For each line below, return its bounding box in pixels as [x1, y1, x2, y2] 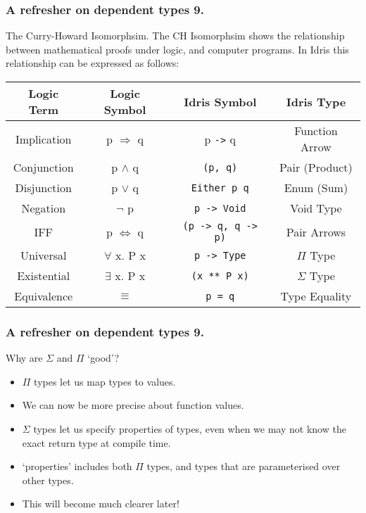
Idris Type [286, 93, 346, 110]
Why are [6, 350, 43, 365]
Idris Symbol [184, 93, 257, 110]
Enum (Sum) [284, 179, 348, 196]
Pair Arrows [286, 223, 346, 240]
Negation [21, 200, 66, 216]
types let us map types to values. [34, 374, 176, 388]
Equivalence [14, 288, 73, 304]
